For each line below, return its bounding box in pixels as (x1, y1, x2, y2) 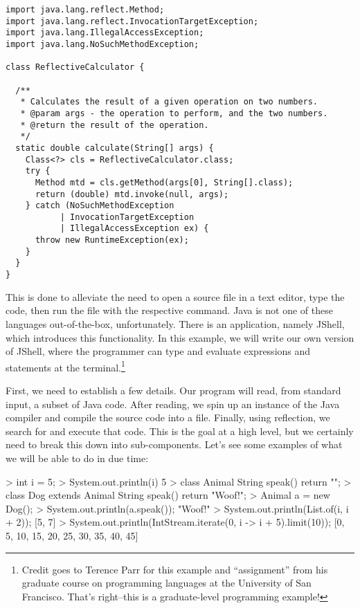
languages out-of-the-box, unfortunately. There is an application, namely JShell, (6, 316, 345, 331)
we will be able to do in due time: (6, 450, 149, 465)
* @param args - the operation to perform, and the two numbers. (20, 108, 328, 118)
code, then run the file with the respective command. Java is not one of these (6, 303, 333, 317)
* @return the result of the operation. (20, 120, 209, 130)
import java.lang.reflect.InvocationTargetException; (6, 16, 259, 26)
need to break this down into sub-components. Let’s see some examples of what (6, 437, 343, 452)
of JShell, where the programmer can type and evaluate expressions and (6, 344, 311, 358)
